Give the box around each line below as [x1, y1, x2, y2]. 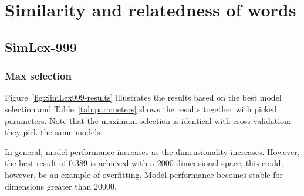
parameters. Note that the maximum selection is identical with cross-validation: [5, 114, 291, 126]
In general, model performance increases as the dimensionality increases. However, [5, 145, 300, 157]
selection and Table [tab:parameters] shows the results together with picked [5, 102, 277, 115]
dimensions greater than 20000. [5, 180, 117, 192]
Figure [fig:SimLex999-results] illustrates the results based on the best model [5, 91, 282, 104]
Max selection [5, 68, 72, 83]
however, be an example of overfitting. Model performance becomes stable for [5, 168, 283, 180]
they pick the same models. [5, 126, 103, 138]
